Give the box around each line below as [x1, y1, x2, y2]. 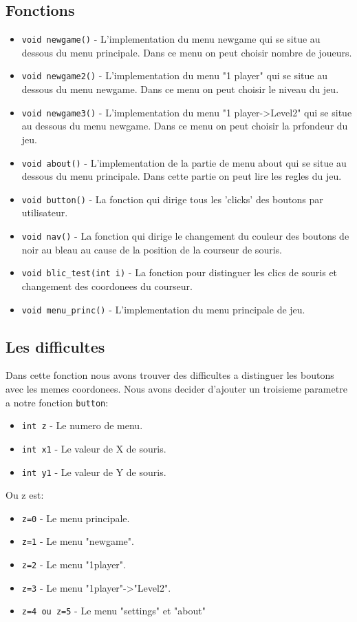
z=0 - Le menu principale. [21, 510, 130, 525]
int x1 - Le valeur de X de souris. [21, 441, 166, 455]
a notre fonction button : [6, 395, 109, 409]
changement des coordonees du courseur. [21, 278, 193, 293]
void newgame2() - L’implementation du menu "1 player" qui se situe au [21, 68, 327, 83]
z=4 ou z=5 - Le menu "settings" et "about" [21, 603, 206, 618]
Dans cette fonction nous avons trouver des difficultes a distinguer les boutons [6, 368, 334, 382]
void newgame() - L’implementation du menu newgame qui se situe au [21, 32, 321, 46]
